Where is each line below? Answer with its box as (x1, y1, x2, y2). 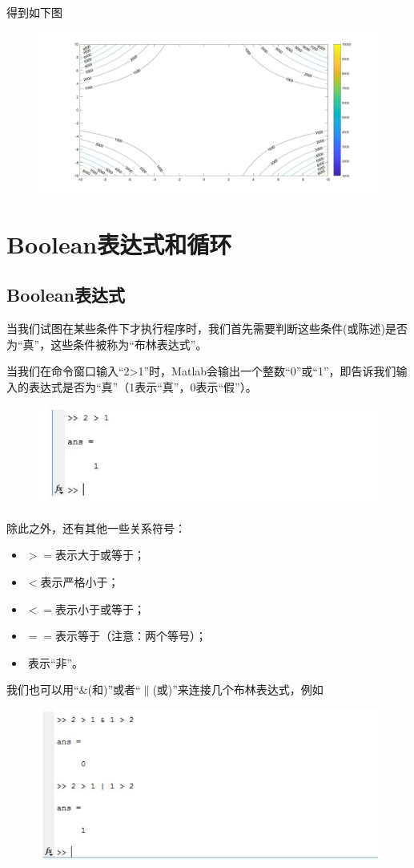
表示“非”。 (27, 654, 84, 671)
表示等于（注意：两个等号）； (55, 627, 207, 644)
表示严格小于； (40, 574, 119, 590)
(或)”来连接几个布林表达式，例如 (152, 681, 324, 698)
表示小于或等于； (55, 600, 146, 617)
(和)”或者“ (87, 681, 141, 698)
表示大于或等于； (55, 546, 146, 563)
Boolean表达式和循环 (6, 227, 232, 260)
